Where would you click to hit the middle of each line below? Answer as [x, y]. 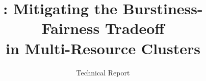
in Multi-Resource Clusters [103, 48]
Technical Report [103, 72]
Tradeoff [135, 28]
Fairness [71, 28]
